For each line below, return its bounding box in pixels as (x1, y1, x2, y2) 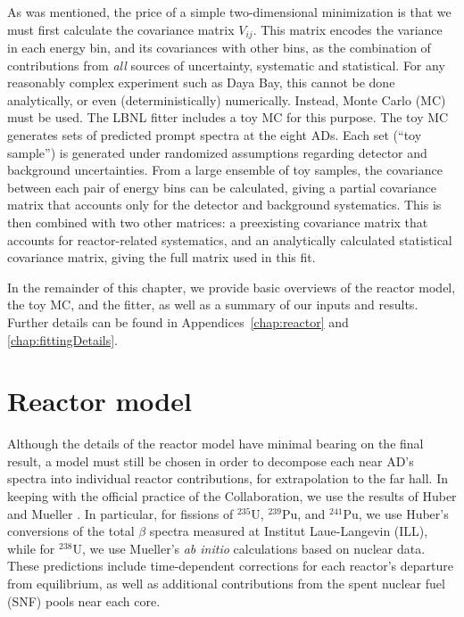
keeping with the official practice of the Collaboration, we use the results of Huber (7, 487, 457, 506)
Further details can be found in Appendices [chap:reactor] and (7, 312, 349, 331)
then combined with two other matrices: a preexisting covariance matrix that (7, 212, 428, 231)
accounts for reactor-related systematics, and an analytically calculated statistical (7, 230, 452, 249)
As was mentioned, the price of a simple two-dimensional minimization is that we (7, 3, 452, 21)
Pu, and (281, 504, 326, 522)
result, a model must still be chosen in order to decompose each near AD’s (7, 451, 414, 470)
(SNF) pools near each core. (7, 591, 161, 610)
